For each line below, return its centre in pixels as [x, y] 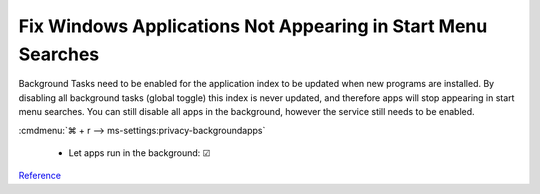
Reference [40, 176]
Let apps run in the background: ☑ [139, 152]
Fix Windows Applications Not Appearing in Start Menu [253, 26]
